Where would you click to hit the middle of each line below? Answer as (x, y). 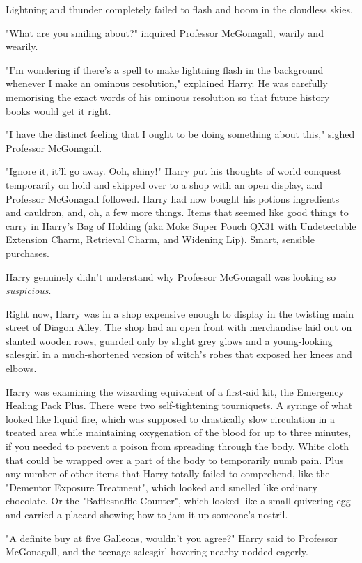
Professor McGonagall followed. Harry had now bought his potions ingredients (173, 198)
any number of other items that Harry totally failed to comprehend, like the (168, 473)
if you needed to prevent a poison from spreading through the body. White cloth (178, 446)
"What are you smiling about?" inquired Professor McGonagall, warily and (165, 32)
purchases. (27, 253)
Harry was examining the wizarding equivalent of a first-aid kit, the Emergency (175, 391)
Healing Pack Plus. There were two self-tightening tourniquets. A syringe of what (179, 405)
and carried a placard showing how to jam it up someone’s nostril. (147, 514)
